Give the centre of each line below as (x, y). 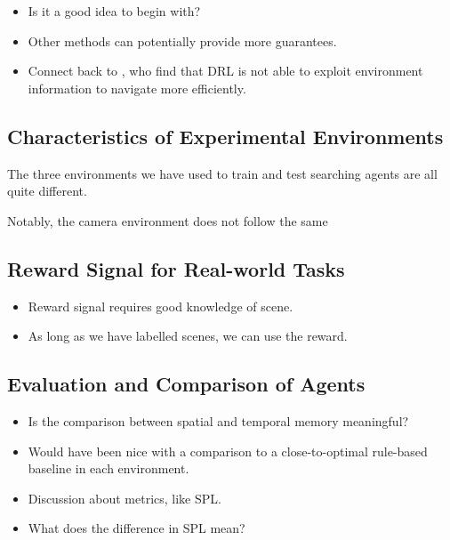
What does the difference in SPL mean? (137, 528)
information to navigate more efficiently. (137, 88)
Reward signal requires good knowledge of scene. (161, 306)
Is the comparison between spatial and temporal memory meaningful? (218, 420)
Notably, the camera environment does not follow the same (168, 220)
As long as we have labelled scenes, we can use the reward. (188, 336)
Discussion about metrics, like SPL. (125, 498)
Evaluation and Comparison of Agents (186, 384)
